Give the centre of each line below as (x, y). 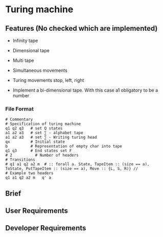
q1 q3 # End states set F (39, 151)
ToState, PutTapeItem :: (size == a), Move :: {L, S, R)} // (72, 169)
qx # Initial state (35, 142)
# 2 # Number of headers (42, 155)
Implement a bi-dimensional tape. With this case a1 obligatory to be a (85, 90)
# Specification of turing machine (43, 124)
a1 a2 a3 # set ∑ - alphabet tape (44, 133)
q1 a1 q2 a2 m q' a (28, 178)
